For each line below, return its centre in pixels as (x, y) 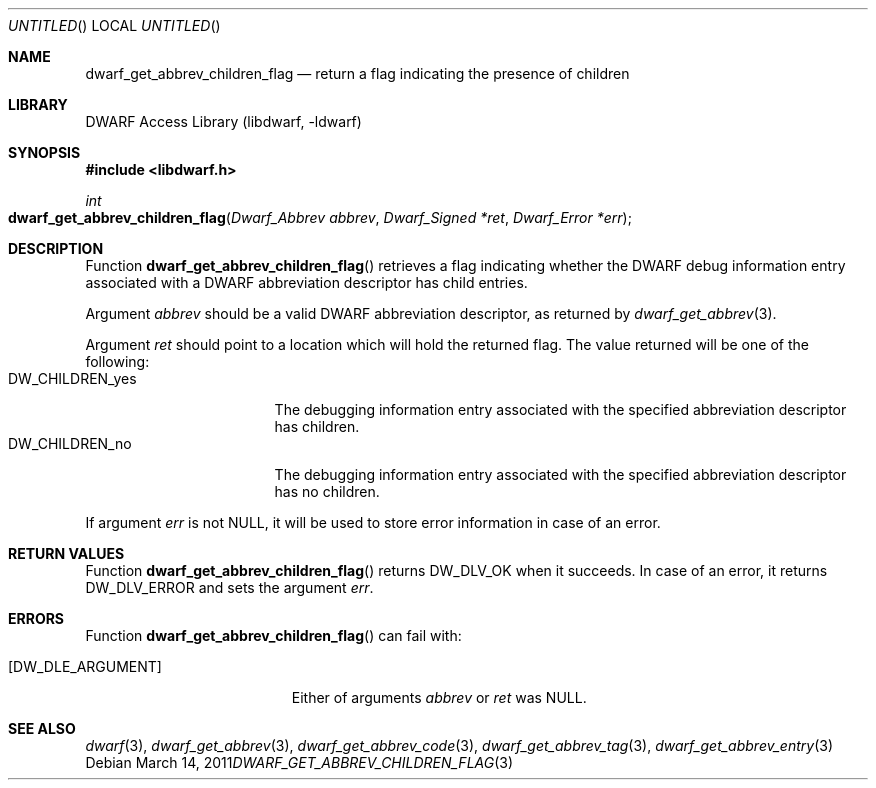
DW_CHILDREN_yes (72, 378)
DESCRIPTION (56, 248)
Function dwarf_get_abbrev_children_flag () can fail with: (273, 635)
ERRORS (36, 618)
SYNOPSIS (44, 152)
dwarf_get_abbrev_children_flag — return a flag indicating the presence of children (357, 73)
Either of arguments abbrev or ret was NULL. (439, 697)
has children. (317, 426)
